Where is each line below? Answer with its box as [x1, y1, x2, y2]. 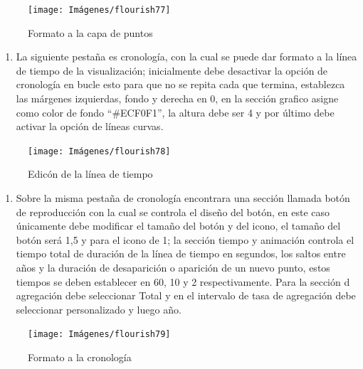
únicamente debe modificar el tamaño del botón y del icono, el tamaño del [16, 218, 341, 233]
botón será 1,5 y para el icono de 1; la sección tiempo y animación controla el [16, 232, 354, 247]
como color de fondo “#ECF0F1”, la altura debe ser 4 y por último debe [16, 105, 335, 119]
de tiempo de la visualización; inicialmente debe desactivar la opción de [16, 63, 328, 77]
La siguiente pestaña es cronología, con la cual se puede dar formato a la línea [16, 49, 357, 64]
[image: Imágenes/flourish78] [28, 146, 171, 156]
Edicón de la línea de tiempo [28, 166, 153, 181]
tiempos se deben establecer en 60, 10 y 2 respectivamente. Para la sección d [16, 274, 350, 289]
